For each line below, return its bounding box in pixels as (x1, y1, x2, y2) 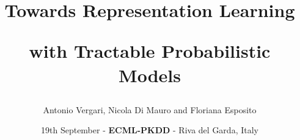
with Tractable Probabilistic (29, 38, 271, 63)
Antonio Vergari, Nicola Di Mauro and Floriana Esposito (43, 103, 257, 116)
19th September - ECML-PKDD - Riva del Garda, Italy (41, 124, 258, 136)
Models (119, 62, 181, 87)
